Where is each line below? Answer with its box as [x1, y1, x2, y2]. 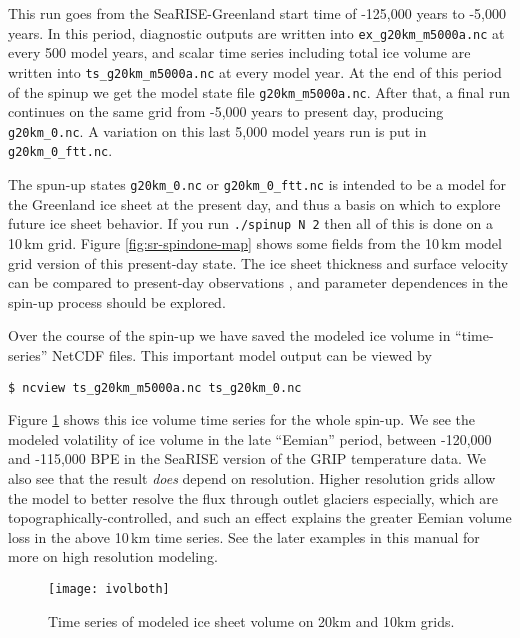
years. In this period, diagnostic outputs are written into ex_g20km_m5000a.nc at [8, 22, 505, 43]
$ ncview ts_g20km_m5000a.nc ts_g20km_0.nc [8, 380, 302, 395]
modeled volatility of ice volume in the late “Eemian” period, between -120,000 [8, 428, 492, 449]
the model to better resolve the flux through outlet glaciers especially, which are [8, 487, 499, 508]
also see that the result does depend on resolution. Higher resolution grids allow [8, 467, 496, 488]
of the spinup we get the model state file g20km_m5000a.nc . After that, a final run [8, 81, 510, 102]
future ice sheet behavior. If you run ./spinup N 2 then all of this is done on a [8, 213, 493, 234]
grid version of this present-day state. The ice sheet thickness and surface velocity [8, 252, 509, 273]
